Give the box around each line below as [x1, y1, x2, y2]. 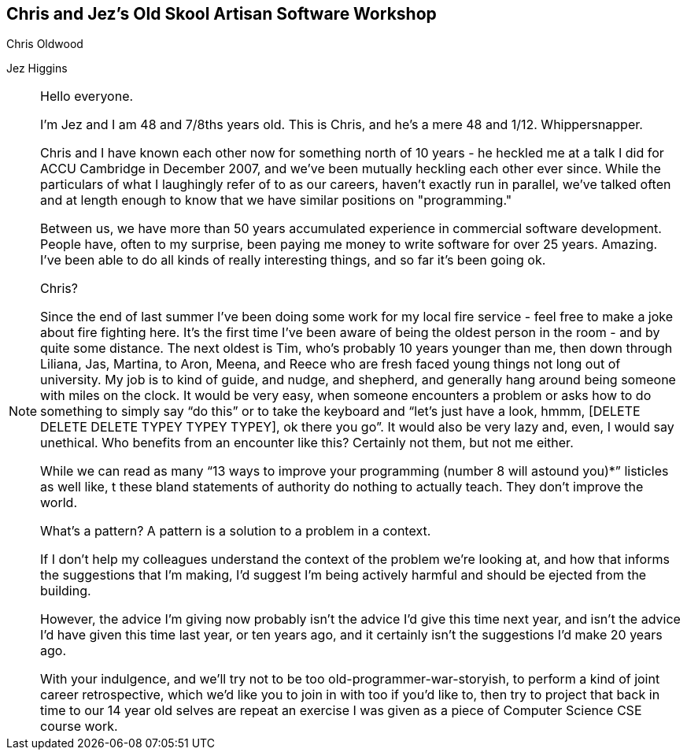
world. [40, 495, 78, 511]
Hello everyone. [40, 88, 134, 105]
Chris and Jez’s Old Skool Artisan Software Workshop [6, 4, 437, 24]
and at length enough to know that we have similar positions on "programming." [40, 192, 512, 209]
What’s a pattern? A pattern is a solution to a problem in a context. [40, 523, 431, 539]
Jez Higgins [6, 61, 68, 76]
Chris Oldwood [6, 37, 83, 51]
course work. [40, 718, 118, 735]
